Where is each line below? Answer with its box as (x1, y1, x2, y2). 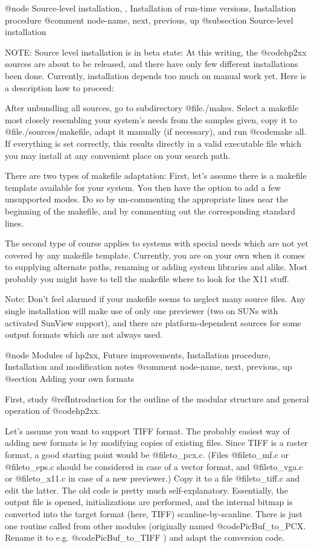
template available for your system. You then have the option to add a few (5, 181, 281, 193)
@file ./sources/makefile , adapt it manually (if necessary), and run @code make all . (5, 125, 307, 138)
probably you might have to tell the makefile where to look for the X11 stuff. (5, 272, 289, 285)
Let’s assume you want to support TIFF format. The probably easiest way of (5, 424, 290, 437)
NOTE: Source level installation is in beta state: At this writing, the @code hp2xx (5, 45, 307, 58)
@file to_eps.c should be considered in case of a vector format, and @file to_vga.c (5, 460, 303, 472)
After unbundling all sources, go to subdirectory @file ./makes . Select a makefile (5, 102, 299, 114)
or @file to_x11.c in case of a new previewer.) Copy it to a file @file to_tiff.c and (5, 472, 300, 485)
